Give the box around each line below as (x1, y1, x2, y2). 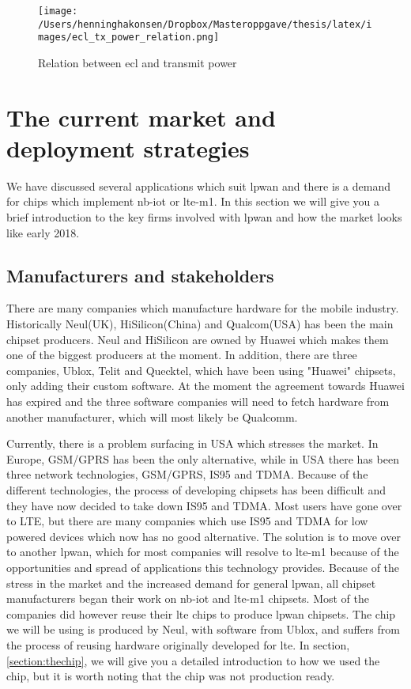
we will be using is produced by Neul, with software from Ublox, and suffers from (6, 621, 400, 638)
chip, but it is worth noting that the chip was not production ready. (6, 668, 335, 684)
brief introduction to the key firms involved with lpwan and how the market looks (6, 209, 402, 225)
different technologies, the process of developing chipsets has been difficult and (6, 481, 386, 498)
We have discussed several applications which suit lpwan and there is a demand (6, 177, 390, 194)
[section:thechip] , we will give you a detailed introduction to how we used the (6, 652, 380, 668)
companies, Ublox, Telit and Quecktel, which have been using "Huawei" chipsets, (6, 362, 396, 378)
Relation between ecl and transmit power (38, 54, 237, 70)
